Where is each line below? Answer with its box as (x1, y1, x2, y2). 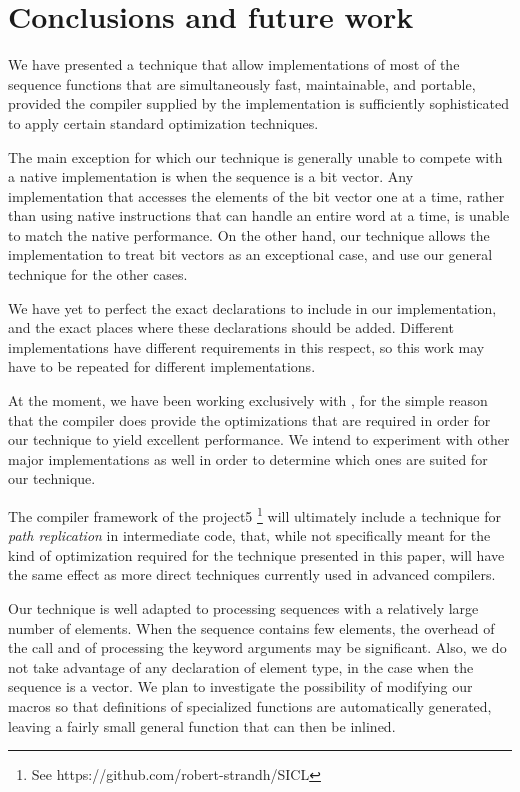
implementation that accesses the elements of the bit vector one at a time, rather (8, 185, 505, 206)
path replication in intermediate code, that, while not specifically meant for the (8, 525, 491, 546)
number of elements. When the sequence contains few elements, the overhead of (8, 617, 495, 638)
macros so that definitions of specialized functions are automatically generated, (8, 696, 492, 716)
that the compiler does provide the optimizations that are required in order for (8, 409, 491, 430)
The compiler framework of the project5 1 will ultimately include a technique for (8, 503, 501, 526)
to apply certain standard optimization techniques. (8, 112, 319, 133)
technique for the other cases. (8, 264, 188, 285)
